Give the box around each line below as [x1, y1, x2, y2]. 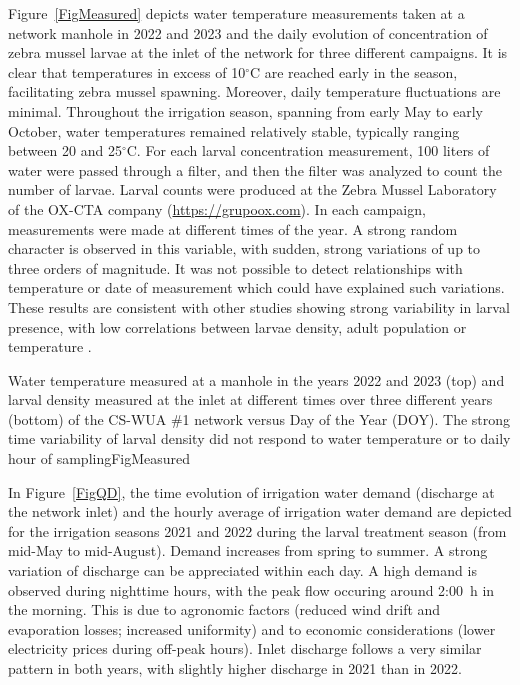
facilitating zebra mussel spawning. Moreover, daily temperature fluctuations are [8, 81, 501, 102]
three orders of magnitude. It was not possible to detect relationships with [8, 257, 463, 278]
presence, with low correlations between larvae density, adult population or [8, 316, 467, 337]
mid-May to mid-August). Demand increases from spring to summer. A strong [8, 540, 488, 561]
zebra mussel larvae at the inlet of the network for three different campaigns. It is [8, 42, 508, 63]
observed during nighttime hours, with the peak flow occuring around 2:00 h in [8, 579, 495, 600]
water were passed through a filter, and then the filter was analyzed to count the [8, 159, 502, 180]
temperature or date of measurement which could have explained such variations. [8, 277, 505, 298]
